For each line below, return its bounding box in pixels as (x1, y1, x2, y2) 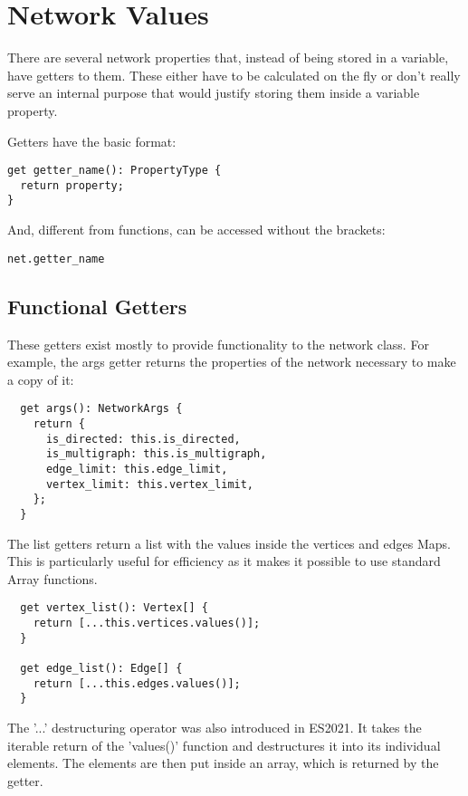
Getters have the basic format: (7, 131, 177, 150)
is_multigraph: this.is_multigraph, (45, 447, 267, 461)
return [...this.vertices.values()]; (33, 616, 261, 629)
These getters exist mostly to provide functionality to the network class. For (7, 334, 429, 353)
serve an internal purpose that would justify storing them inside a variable (7, 83, 420, 102)
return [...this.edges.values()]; (33, 676, 241, 690)
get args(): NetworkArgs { (20, 402, 183, 416)
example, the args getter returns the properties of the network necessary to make (7, 352, 456, 371)
